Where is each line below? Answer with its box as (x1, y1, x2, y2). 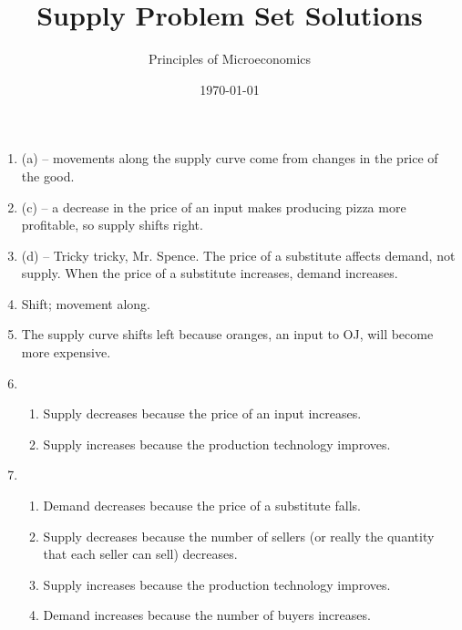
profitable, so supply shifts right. (21, 215, 203, 234)
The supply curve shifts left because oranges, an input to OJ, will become (21, 325, 434, 344)
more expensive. (21, 343, 111, 362)
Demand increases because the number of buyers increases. (43, 605, 371, 625)
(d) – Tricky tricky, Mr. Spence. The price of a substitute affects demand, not (21, 245, 456, 264)
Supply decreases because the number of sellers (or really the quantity (43, 526, 435, 545)
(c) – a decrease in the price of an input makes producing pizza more (21, 197, 406, 216)
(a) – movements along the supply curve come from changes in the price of (21, 149, 438, 168)
